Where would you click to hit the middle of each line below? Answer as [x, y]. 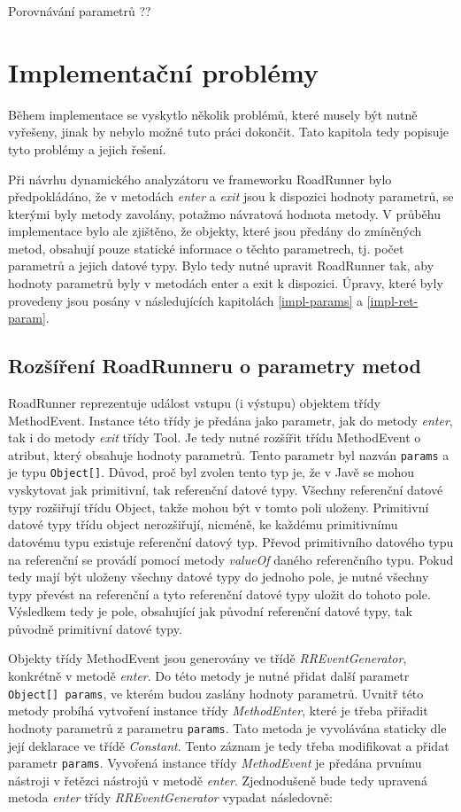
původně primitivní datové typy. [95, 628]
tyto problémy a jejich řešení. [87, 148]
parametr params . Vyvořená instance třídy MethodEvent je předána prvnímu [215, 763]
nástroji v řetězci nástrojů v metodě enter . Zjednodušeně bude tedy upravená [218, 780]
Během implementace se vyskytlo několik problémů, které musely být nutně [213, 114]
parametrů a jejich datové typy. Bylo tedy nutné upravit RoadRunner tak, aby [221, 265]
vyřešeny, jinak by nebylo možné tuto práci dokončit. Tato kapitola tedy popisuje [229, 132]
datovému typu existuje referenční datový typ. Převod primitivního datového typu [231, 541]
